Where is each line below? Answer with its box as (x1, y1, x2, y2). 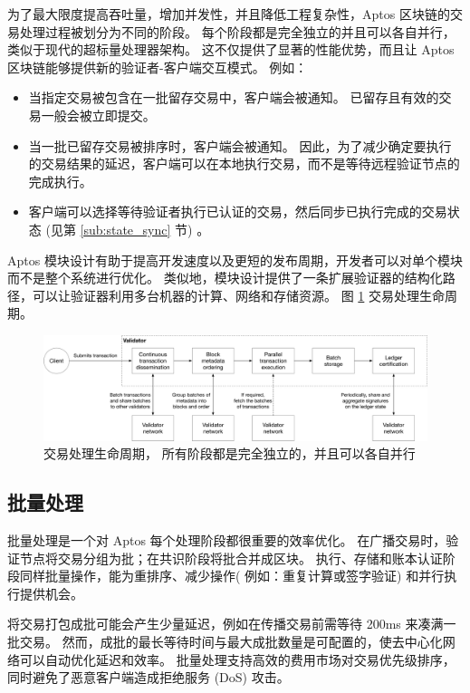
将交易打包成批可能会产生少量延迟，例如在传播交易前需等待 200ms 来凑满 (7, 614, 444, 633)
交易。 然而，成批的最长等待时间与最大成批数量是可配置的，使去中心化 (19, 632, 443, 651)
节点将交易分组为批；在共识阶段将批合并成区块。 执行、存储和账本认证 (19, 548, 443, 567)
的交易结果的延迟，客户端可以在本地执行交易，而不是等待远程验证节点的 (28, 154, 460, 173)
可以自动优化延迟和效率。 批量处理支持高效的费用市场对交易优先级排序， (19, 650, 456, 669)
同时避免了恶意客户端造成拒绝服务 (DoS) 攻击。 (7, 668, 290, 687)
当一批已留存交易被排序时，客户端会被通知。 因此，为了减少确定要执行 (28, 136, 452, 155)
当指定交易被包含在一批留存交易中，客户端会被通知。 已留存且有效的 (28, 88, 439, 107)
